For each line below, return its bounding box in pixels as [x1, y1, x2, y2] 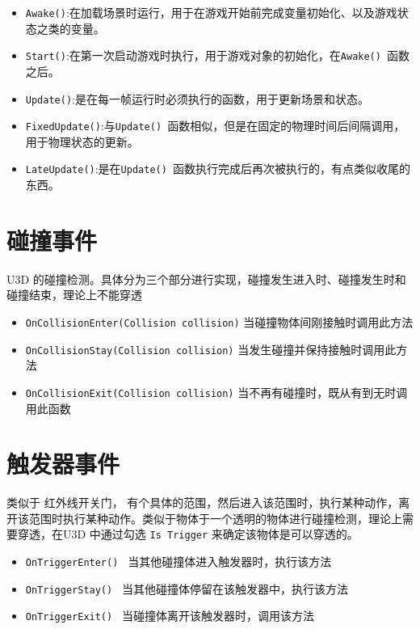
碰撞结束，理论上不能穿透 [6, 286, 142, 303]
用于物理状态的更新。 [25, 133, 139, 150]
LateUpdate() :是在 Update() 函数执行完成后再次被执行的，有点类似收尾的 [25, 160, 411, 177]
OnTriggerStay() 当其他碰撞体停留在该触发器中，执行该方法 [25, 580, 349, 597]
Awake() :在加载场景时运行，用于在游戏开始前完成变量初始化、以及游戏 [25, 4, 397, 20]
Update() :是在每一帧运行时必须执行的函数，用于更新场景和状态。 [25, 90, 369, 107]
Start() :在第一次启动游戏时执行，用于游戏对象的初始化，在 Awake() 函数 [25, 47, 410, 64]
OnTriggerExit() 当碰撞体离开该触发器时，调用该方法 [25, 607, 315, 624]
